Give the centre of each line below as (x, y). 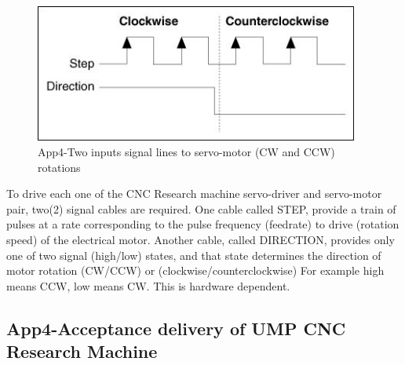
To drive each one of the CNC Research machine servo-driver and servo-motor (194, 193)
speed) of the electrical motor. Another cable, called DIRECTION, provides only (201, 239)
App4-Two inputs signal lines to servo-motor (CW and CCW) (186, 151)
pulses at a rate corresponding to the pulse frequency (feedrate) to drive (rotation (203, 224)
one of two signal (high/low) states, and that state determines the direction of (194, 255)
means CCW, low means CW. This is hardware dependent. (148, 285)
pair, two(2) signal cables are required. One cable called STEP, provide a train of (201, 208)
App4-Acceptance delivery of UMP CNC (176, 328)
